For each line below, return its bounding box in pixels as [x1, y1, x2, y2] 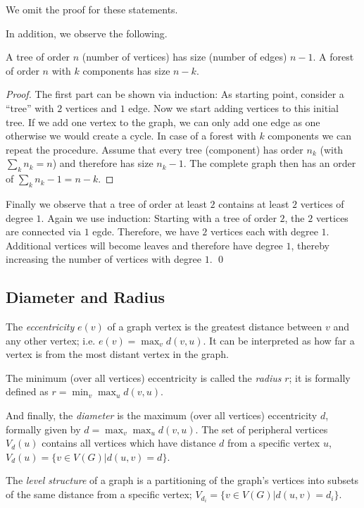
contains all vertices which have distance [42, 435, 216, 450]
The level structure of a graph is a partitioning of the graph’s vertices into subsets [6, 473, 359, 488]
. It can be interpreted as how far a [203, 333, 355, 347]
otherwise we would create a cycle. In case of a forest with [6, 128, 256, 143]
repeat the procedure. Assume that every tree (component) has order [6, 142, 303, 156]
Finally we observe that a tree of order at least [6, 196, 207, 211]
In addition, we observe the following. [6, 25, 168, 40]
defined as [6, 384, 49, 399]
